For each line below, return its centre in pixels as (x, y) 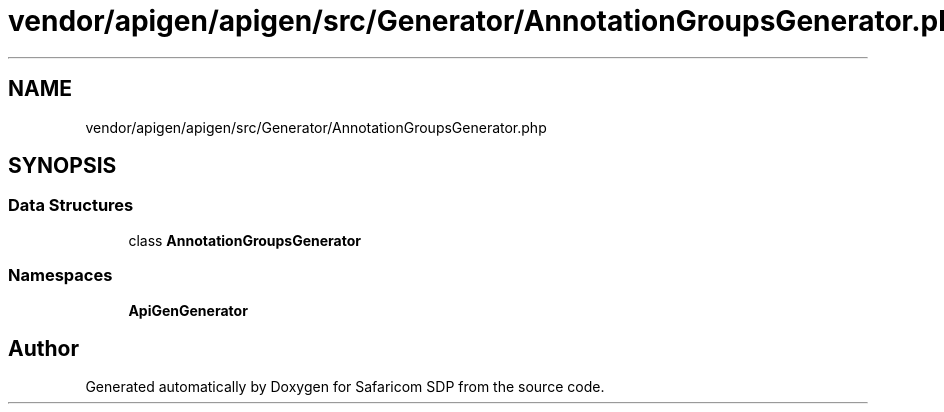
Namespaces (60, 275)
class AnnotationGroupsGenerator (245, 240)
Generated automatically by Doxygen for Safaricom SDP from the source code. (345, 387)
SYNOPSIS (62, 166)
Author (43, 348)
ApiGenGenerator (188, 310)
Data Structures (71, 205)
